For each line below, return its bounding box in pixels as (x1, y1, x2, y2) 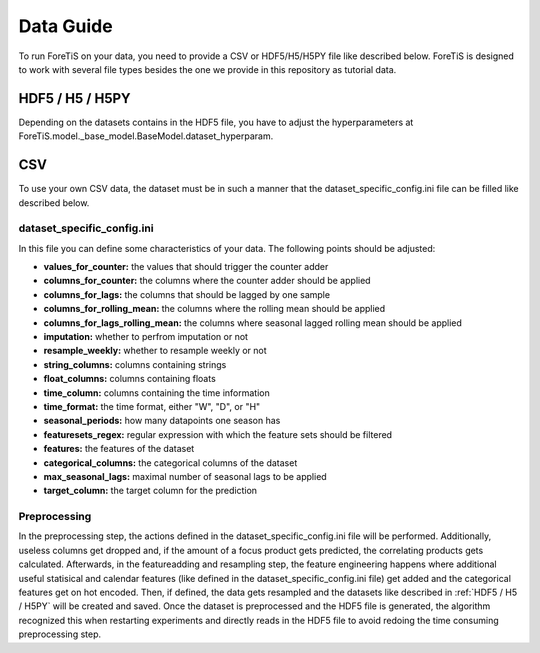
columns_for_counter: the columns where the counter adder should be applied (43, 275, 371, 287)
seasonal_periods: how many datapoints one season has (43, 415, 281, 427)
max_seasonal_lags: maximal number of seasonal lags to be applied (43, 470, 327, 482)
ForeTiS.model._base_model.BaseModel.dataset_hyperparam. (18, 130, 274, 142)
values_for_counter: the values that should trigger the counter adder (43, 261, 329, 273)
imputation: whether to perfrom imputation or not (43, 331, 249, 343)
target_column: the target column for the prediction (43, 485, 258, 497)
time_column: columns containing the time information (43, 386, 270, 399)
